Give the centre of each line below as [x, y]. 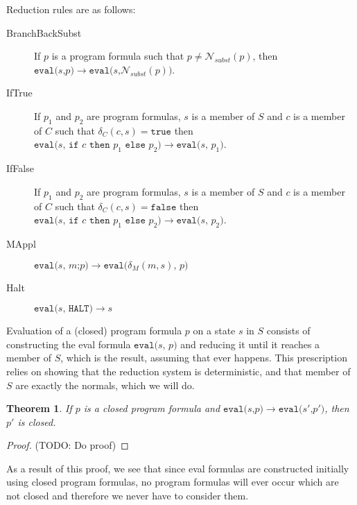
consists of [288, 331]
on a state [214, 331]
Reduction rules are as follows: [71, 9]
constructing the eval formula [69, 344]
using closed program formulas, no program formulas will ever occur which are [173, 482]
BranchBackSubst [44, 32]
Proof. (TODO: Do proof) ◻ [68, 445]
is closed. [37, 421]
